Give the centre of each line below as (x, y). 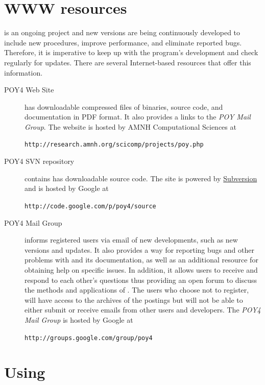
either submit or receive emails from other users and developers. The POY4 (143, 310)
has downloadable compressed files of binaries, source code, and (124, 106)
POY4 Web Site (29, 90)
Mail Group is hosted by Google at (79, 319)
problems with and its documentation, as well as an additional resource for (141, 260)
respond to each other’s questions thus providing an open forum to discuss (141, 280)
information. (23, 72)
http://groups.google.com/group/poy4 (89, 338)
